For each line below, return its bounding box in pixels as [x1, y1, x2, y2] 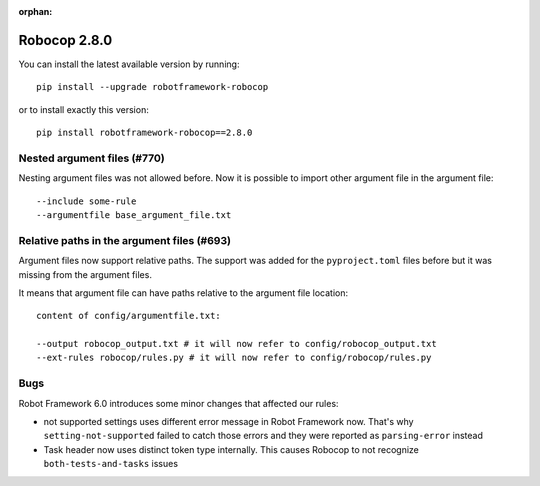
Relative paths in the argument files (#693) [18, 233, 232, 247]
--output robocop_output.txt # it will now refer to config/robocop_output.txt [36, 338, 437, 350]
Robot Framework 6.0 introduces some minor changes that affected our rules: [18, 397, 339, 409]
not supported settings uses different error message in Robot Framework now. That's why [43, 416, 414, 428]
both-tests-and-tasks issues [43, 458, 179, 470]
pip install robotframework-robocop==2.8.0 [36, 127, 253, 139]
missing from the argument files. [18, 268, 152, 280]
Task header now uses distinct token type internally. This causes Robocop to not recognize [43, 443, 420, 455]
